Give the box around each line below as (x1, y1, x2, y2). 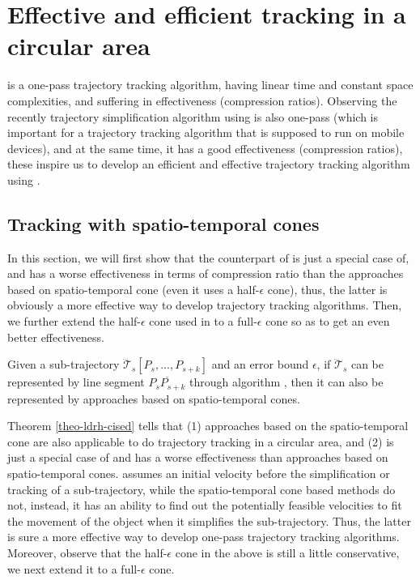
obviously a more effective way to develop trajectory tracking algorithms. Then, (7, 296, 402, 313)
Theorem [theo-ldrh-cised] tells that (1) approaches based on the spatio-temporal (7, 417, 409, 434)
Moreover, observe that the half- (7, 544, 168, 561)
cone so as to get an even (265, 313, 390, 330)
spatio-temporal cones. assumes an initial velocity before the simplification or (7, 465, 390, 482)
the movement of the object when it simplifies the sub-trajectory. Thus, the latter (7, 512, 411, 529)
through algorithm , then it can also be (189, 373, 384, 390)
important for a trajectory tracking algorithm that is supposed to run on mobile (7, 124, 405, 141)
